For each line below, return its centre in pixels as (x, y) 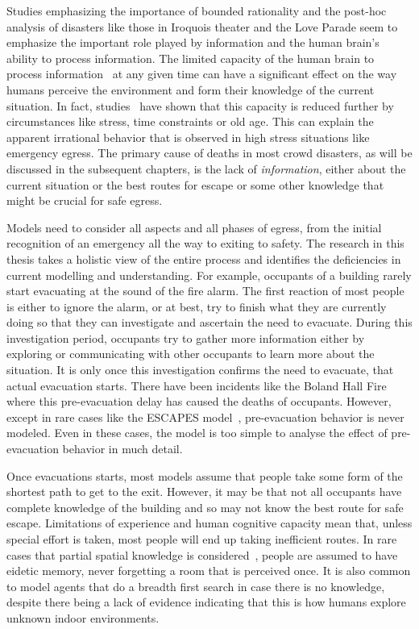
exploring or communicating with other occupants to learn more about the (191, 354)
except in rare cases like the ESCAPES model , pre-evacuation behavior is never (205, 417)
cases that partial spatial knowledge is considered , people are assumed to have (202, 554)
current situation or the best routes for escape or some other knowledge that (195, 184)
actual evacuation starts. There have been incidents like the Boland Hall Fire (197, 385)
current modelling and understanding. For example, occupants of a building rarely (209, 275)
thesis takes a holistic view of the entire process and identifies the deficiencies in (204, 258)
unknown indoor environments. (83, 617)
